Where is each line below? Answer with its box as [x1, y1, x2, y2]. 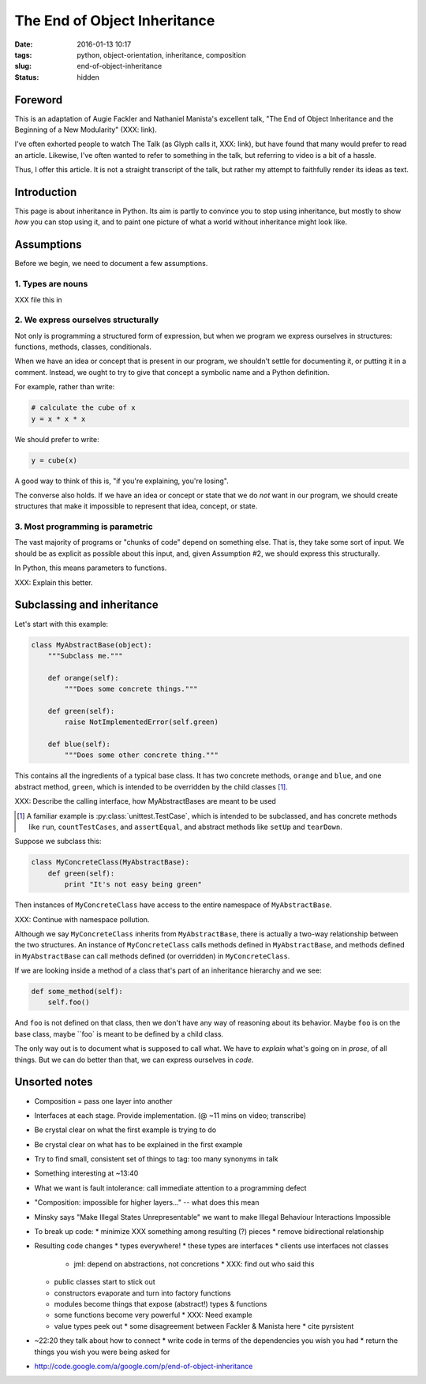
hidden [77, 72, 100, 82]
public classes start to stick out [54, 1277, 155, 1287]
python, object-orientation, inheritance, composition [77, 50, 246, 59]
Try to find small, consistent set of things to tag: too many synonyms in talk [34, 1154, 278, 1164]
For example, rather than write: [14, 382, 115, 392]
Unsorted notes [14, 1075, 93, 1089]
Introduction [14, 186, 77, 199]
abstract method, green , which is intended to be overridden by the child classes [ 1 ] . [14, 782, 288, 791]
